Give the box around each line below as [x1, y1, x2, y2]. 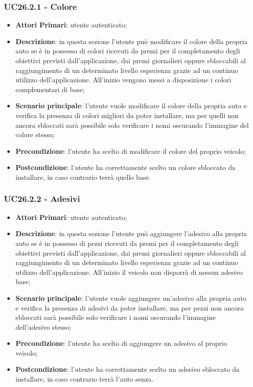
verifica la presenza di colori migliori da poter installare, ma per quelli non [15, 110, 239, 120]
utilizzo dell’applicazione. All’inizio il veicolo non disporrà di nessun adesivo [15, 266, 243, 277]
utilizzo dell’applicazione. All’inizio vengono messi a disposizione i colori [15, 74, 231, 85]
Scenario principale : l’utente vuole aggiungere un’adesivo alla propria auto [15, 292, 247, 303]
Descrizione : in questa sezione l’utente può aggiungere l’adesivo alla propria [15, 228, 247, 239]
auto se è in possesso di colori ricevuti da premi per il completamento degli [15, 46, 240, 56]
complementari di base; [15, 84, 85, 94]
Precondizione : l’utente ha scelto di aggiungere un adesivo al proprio [15, 338, 227, 348]
